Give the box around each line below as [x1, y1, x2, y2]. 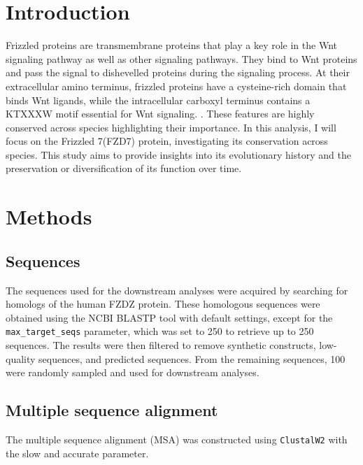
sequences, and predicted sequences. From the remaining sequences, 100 [38, 351, 346, 366]
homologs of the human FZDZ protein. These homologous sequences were [6, 296, 320, 311]
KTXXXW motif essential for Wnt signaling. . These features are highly [6, 106, 315, 121]
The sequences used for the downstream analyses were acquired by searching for [6, 282, 348, 297]
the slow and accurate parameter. [6, 445, 149, 460]
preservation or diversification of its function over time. [6, 161, 242, 176]
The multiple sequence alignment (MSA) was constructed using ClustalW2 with [6, 432, 348, 447]
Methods [6, 202, 92, 231]
